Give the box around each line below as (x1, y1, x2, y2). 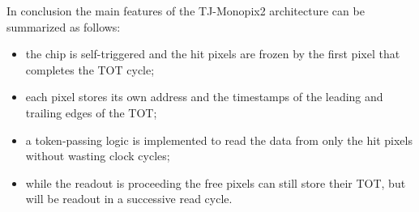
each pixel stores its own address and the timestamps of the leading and (25, 88, 383, 105)
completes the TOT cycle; (25, 61, 155, 78)
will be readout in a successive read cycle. (25, 190, 233, 207)
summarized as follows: (6, 18, 121, 35)
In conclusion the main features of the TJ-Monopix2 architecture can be (6, 2, 365, 19)
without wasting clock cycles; (25, 147, 170, 164)
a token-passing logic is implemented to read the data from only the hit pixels (25, 131, 413, 148)
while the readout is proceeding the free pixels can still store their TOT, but (25, 174, 406, 191)
